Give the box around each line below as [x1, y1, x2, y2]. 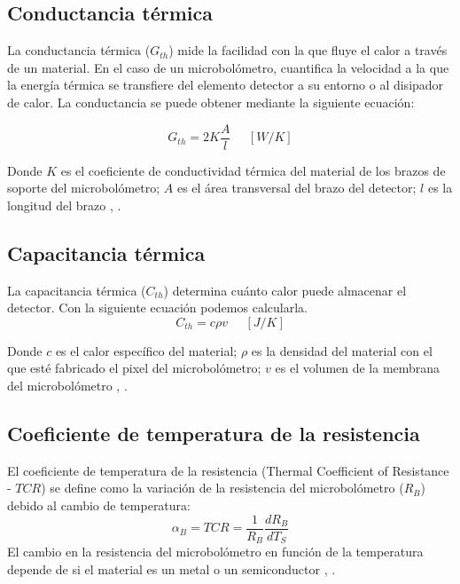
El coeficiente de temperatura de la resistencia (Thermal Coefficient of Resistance [7, 461, 449, 479]
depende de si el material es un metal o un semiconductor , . [7, 559, 336, 578]
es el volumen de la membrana [275, 359, 441, 377]
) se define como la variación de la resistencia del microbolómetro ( [41, 478, 404, 497]
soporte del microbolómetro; [7, 178, 160, 197]
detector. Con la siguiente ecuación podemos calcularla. [7, 298, 308, 317]
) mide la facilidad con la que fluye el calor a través [168, 41, 448, 59]
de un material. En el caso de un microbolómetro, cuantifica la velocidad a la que [7, 58, 449, 76]
